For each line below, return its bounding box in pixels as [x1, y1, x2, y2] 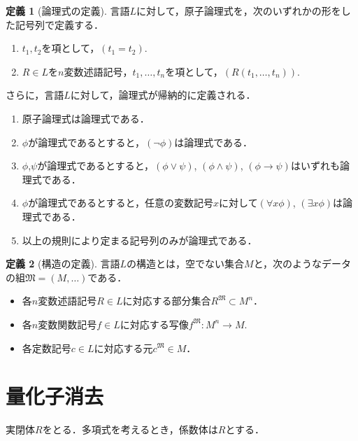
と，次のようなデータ [253, 256, 352, 271]
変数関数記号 [38, 316, 97, 331]
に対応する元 [94, 340, 153, 355]
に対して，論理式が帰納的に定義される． [70, 87, 256, 102]
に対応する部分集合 [122, 293, 211, 308]
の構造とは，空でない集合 [127, 256, 245, 271]
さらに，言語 [6, 87, 64, 102]
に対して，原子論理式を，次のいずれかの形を [136, 3, 341, 17]
